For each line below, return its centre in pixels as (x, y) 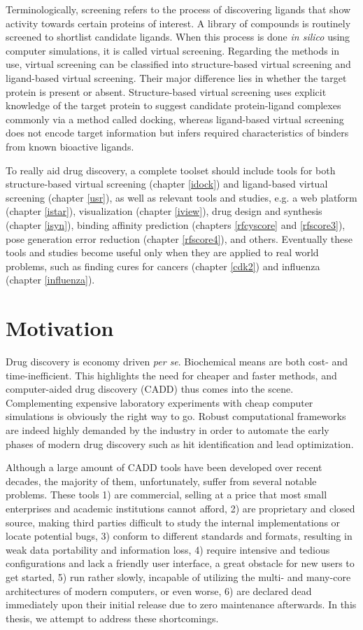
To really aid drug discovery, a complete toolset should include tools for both (171, 170)
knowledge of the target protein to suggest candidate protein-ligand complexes (173, 105)
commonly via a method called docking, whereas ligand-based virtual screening (175, 119)
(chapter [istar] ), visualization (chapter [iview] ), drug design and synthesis (164, 211)
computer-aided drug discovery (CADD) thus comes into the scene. (150, 389)
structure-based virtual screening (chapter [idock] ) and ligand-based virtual (167, 184)
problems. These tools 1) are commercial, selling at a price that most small (166, 495)
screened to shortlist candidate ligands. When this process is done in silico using (178, 37)
